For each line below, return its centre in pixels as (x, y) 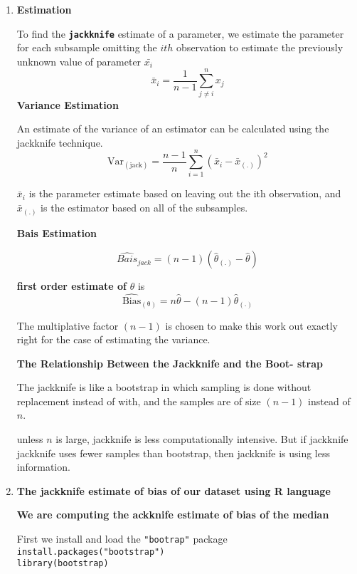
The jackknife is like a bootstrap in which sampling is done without (164, 387)
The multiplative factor (68, 325)
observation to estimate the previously (260, 47)
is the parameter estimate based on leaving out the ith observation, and (185, 193)
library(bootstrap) (63, 564)
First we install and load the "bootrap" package (122, 539)
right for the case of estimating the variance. (113, 339)
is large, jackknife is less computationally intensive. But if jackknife (202, 439)
